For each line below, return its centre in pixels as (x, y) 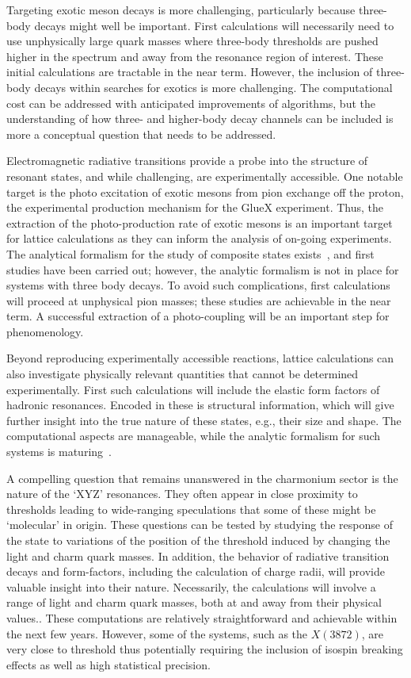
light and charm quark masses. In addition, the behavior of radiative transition (198, 555)
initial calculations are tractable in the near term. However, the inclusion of (190, 72)
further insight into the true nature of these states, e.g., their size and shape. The (204, 420)
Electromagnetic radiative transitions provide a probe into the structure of (187, 161)
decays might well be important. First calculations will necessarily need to (214, 25)
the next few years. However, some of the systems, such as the (157, 633)
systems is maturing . (59, 452)
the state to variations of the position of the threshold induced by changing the (198, 540)
